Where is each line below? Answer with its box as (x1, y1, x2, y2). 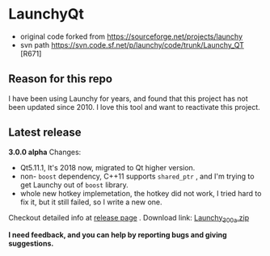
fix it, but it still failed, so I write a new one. (19, 197, 163, 207)
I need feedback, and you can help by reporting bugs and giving (8, 230, 227, 240)
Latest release (8, 126, 82, 140)
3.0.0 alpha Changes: (8, 147, 82, 157)
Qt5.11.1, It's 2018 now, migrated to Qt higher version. (19, 162, 196, 172)
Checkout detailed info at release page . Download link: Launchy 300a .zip (8, 212, 249, 225)
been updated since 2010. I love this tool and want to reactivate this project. (8, 102, 260, 111)
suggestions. (8, 239, 54, 249)
